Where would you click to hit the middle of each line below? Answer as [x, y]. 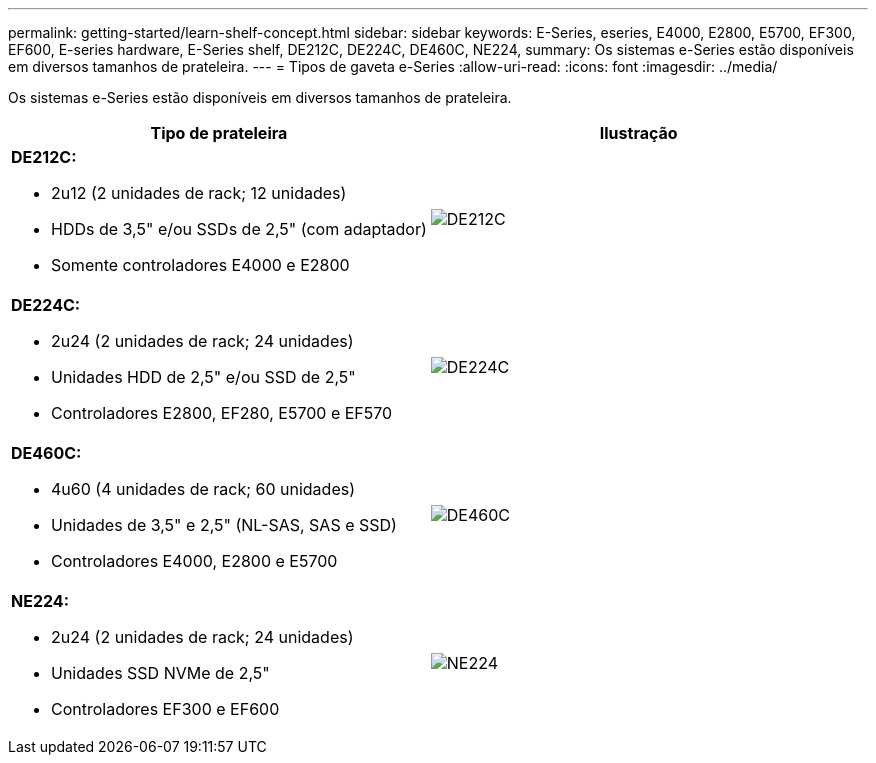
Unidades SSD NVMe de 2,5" [160, 673]
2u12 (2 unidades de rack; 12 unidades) [199, 193]
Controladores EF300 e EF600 [165, 709]
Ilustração [638, 133]
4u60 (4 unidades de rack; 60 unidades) [203, 489]
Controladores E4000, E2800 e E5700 [194, 561]
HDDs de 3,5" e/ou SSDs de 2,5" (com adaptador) [239, 229]
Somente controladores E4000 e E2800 [200, 265]
